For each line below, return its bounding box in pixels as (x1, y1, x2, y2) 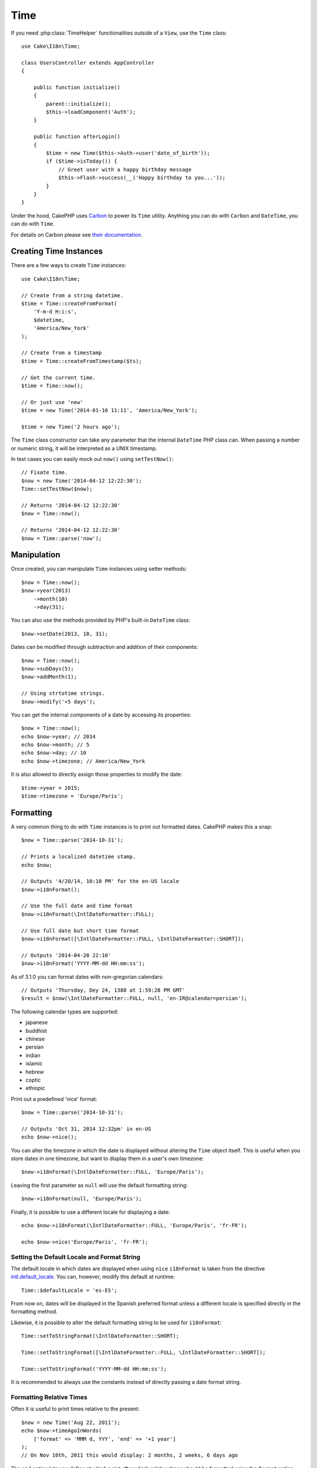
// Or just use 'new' (21, 399, 83, 405)
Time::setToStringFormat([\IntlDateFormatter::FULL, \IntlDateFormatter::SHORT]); (21, 1349, 266, 1356)
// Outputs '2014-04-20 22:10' (21, 952, 112, 958)
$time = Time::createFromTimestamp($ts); (21, 358, 142, 364)
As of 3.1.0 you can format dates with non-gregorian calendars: (11, 973, 164, 980)
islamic (25, 1060, 43, 1067)
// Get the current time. (21, 374, 96, 381)
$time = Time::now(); (21, 382, 83, 389)
